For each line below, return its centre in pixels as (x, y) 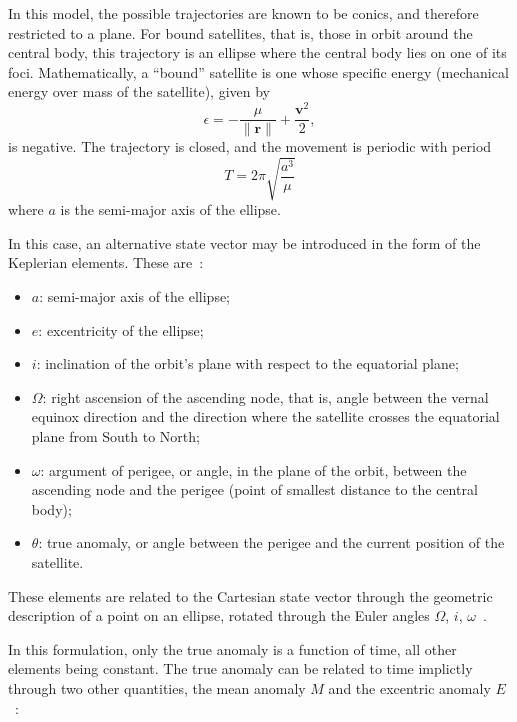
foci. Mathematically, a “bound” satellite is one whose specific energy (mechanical (258, 71)
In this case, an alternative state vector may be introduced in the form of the (244, 242)
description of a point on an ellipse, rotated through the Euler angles (219, 615)
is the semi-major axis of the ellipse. (170, 209)
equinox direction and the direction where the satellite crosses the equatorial (265, 416)
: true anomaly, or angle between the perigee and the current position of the (271, 542)
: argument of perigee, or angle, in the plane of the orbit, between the (253, 469)
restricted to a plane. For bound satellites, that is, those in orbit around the (240, 32)
